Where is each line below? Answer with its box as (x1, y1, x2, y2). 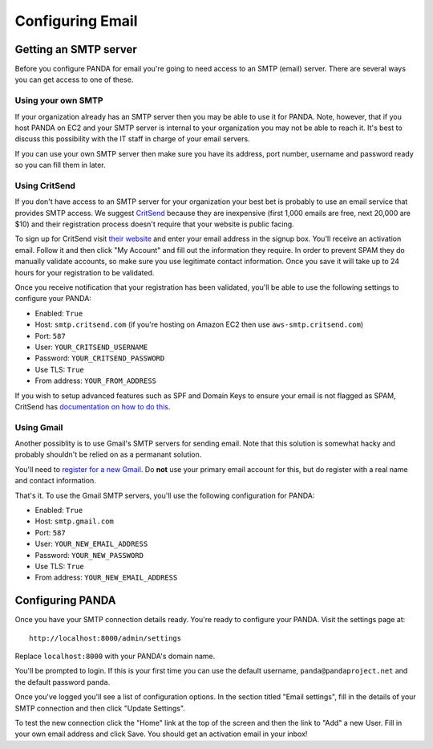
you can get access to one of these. (14, 75, 134, 84)
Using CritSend (14, 180, 76, 191)
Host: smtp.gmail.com (34, 516, 114, 526)
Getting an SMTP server (14, 43, 138, 56)
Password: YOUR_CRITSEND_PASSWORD (34, 353, 165, 363)
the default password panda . (14, 677, 111, 686)
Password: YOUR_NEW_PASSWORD (34, 550, 144, 560)
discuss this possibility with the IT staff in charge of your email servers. (14, 134, 250, 144)
